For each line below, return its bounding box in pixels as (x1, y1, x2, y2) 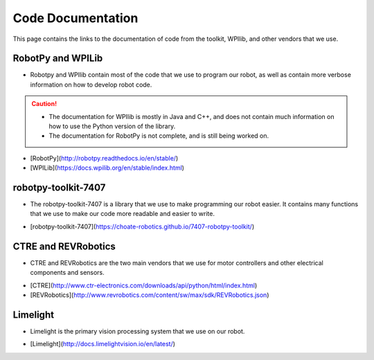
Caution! (31, 100, 57, 108)
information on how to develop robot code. (30, 80, 152, 89)
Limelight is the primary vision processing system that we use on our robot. (30, 327, 245, 335)
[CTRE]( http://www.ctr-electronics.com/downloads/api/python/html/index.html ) (30, 281, 258, 289)
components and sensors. (30, 269, 105, 277)
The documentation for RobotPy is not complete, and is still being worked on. (48, 132, 269, 140)
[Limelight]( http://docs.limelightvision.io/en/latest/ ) (30, 340, 176, 348)
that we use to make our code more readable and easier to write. (30, 210, 215, 218)
